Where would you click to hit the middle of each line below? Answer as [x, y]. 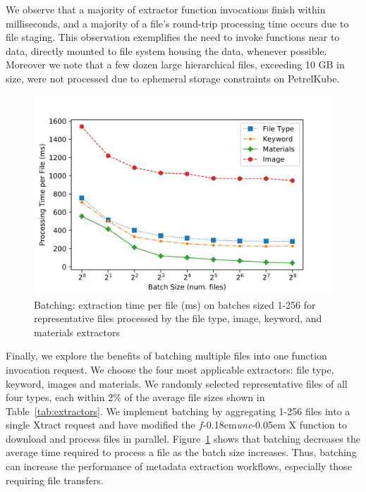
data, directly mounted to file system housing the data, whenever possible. [166, 50]
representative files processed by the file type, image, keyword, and [178, 318]
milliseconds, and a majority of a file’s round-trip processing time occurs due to [177, 23]
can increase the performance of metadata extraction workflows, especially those [179, 466]
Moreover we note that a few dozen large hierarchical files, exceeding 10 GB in [175, 64]
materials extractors [77, 332]
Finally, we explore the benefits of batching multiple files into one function [166, 356]
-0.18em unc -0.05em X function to [275, 425]
